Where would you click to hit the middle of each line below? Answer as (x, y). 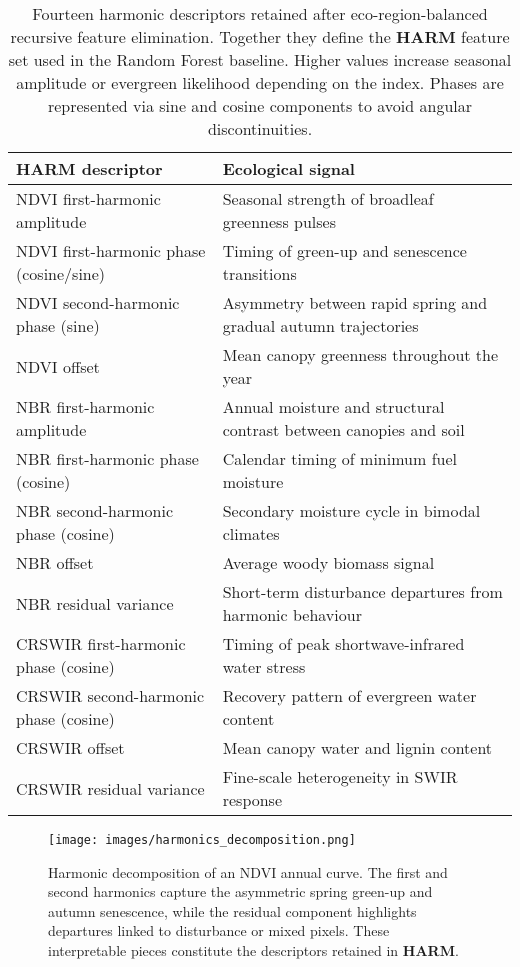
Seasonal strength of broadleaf (328, 198)
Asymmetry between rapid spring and (355, 302)
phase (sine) (58, 325)
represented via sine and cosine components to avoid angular (260, 105)
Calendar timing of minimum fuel (339, 458)
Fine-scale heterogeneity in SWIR (340, 776)
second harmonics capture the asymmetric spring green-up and (240, 891)
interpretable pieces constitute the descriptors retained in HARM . (253, 950)
